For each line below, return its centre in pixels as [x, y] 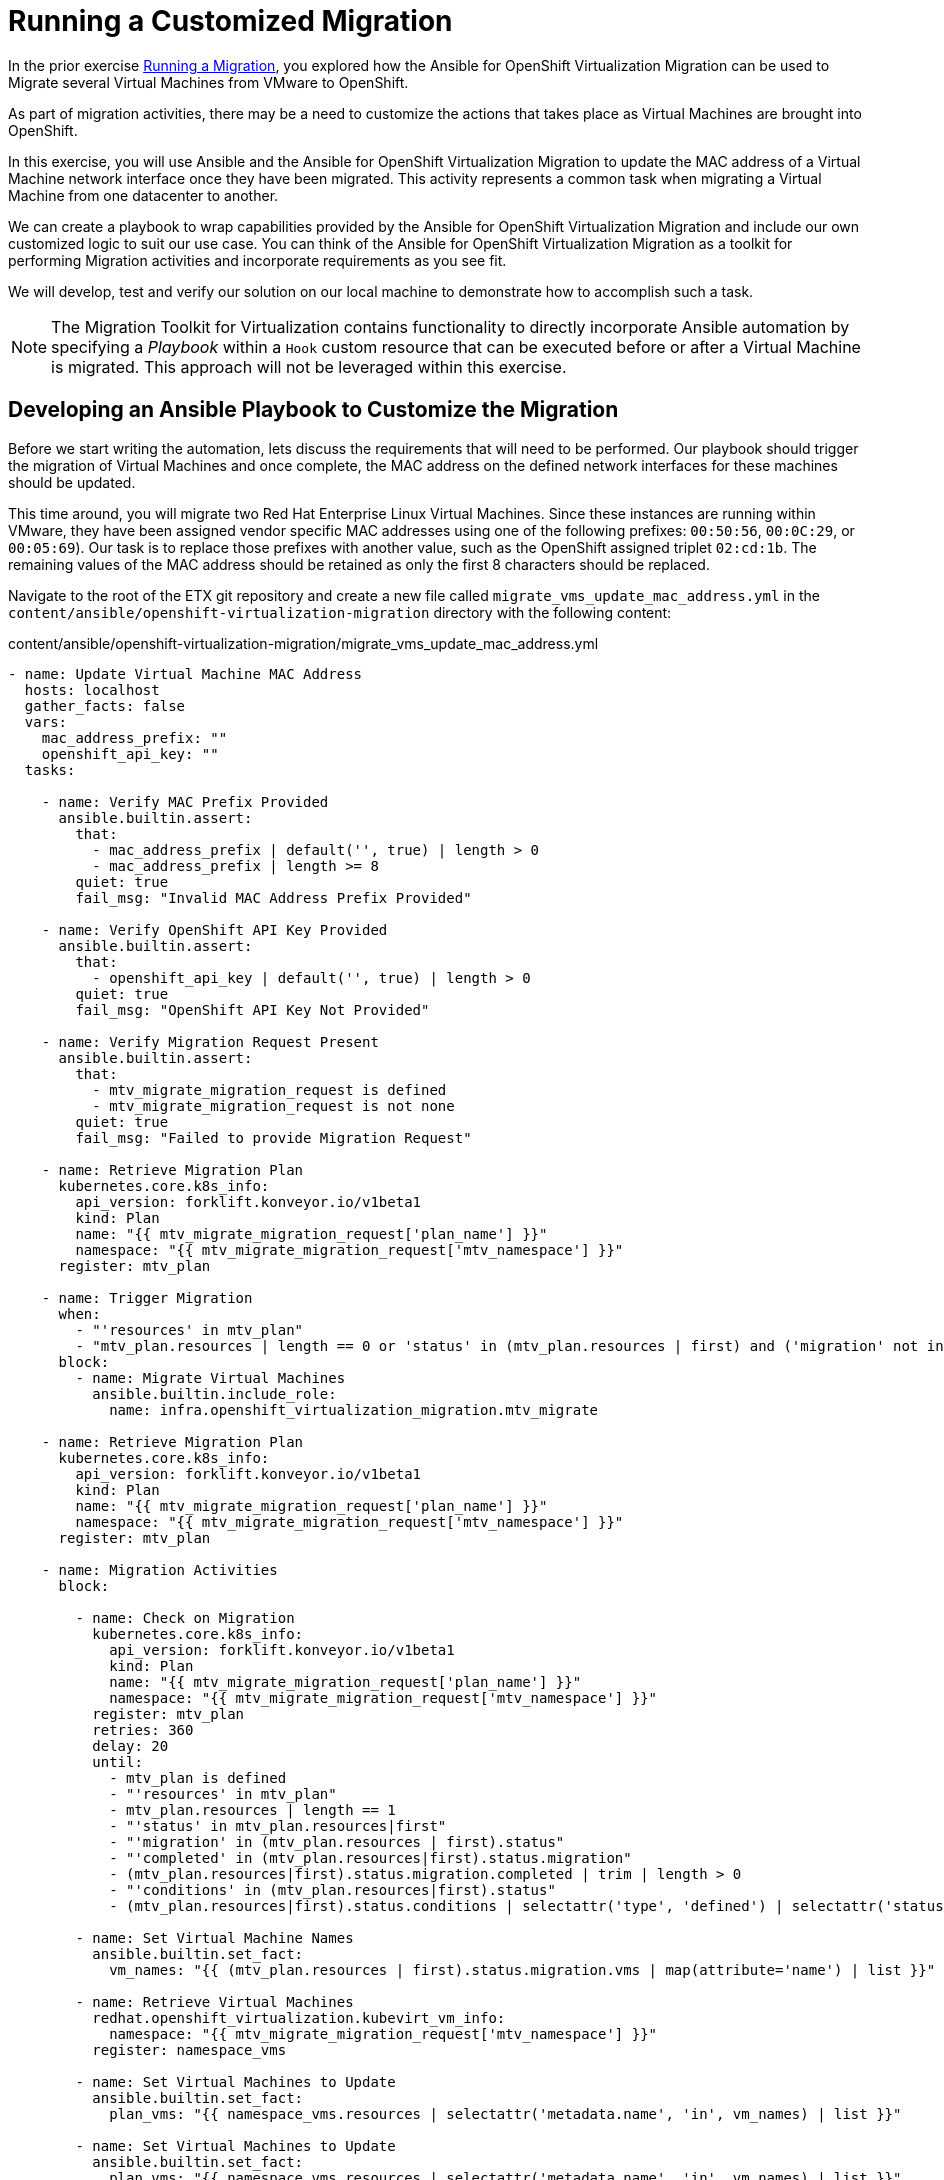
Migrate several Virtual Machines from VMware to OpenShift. [208, 82]
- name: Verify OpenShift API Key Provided [214, 929]
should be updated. [72, 482]
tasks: [50, 769]
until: [117, 1761]
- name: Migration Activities [159, 1569]
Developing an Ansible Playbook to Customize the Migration [313, 410]
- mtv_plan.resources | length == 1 [252, 1809]
